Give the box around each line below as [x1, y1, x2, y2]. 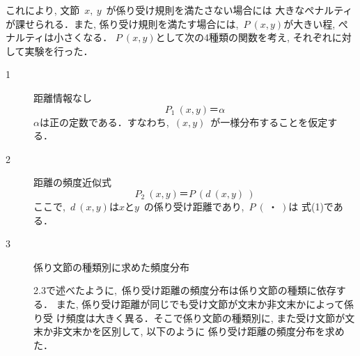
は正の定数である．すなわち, [39, 114, 169, 129]
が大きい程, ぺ [283, 16, 348, 31]
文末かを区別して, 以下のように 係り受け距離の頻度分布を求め [62, 324, 345, 339]
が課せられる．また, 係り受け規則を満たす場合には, [6, 16, 239, 31]
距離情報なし [33, 90, 92, 105]
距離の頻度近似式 [33, 175, 111, 189]
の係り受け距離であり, [143, 199, 244, 213]
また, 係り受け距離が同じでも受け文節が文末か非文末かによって [56, 296, 345, 311]
